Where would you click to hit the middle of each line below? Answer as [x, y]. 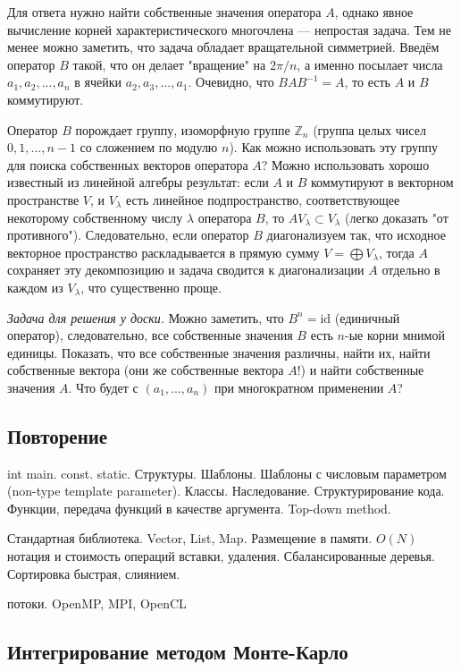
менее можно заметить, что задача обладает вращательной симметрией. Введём [223, 47]
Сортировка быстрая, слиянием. [94, 573]
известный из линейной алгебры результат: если [138, 182]
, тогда [396, 252]
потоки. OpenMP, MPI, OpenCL [97, 603]
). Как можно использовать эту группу [333, 147]
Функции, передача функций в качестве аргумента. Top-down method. [199, 508]
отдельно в [411, 270]
